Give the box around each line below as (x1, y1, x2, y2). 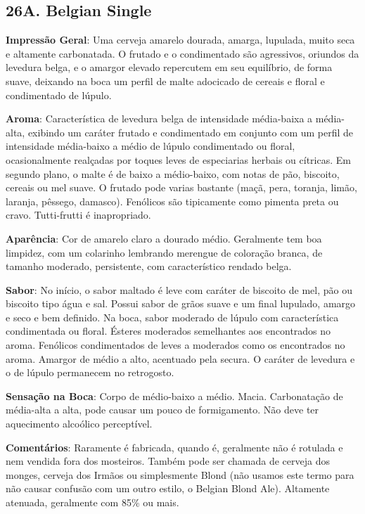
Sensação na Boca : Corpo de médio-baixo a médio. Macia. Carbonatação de (6, 388, 343, 403)
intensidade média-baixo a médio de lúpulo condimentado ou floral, (6, 139, 295, 153)
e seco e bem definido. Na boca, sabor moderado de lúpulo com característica (6, 309, 339, 324)
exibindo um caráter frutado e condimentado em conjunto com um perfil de (27, 124, 354, 139)
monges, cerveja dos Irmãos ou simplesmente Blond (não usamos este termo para (6, 467, 354, 482)
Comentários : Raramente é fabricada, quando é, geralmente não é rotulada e (6, 439, 343, 454)
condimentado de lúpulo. (6, 87, 112, 102)
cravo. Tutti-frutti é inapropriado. (6, 207, 151, 222)
